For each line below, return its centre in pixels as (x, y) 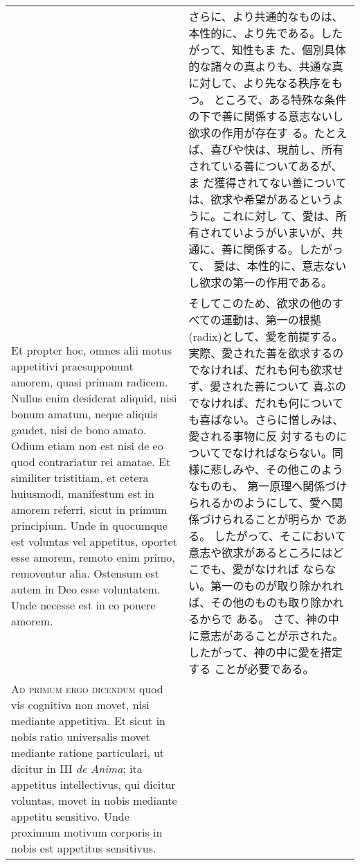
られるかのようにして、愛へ (260, 502)
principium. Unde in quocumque (89, 525)
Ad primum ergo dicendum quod (87, 689)
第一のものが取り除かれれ (277, 586)
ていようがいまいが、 (277, 232)
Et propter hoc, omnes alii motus (92, 350)
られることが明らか (272, 519)
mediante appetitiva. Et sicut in (88, 721)
